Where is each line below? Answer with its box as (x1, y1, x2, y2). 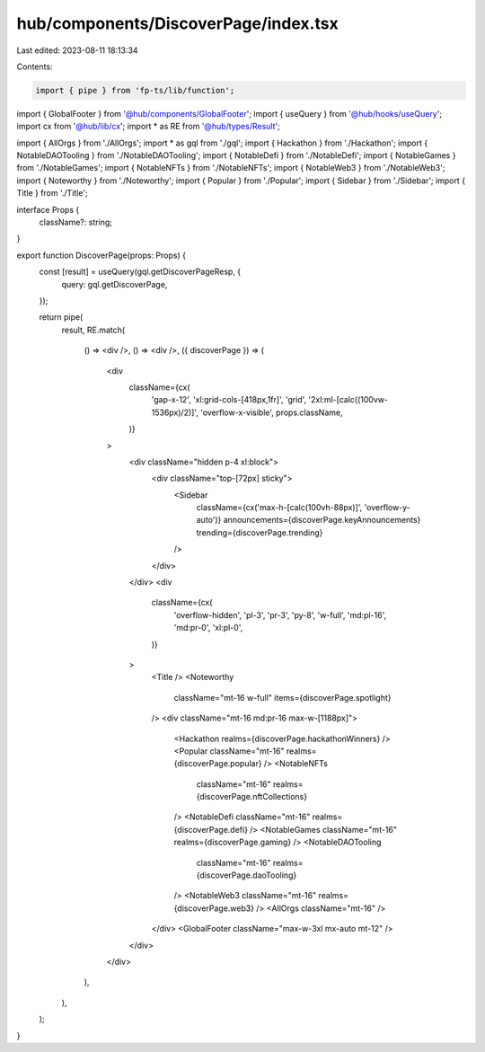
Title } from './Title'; (16, 188, 89, 199)
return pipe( (39, 312, 84, 323)
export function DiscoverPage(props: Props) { (16, 250, 186, 261)
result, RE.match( (61, 324, 126, 335)
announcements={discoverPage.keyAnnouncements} (223, 515, 421, 526)
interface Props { (16, 204, 80, 215)
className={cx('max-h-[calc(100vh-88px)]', (196, 502, 363, 513)
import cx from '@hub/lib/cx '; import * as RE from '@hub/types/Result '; (16, 121, 280, 132)
